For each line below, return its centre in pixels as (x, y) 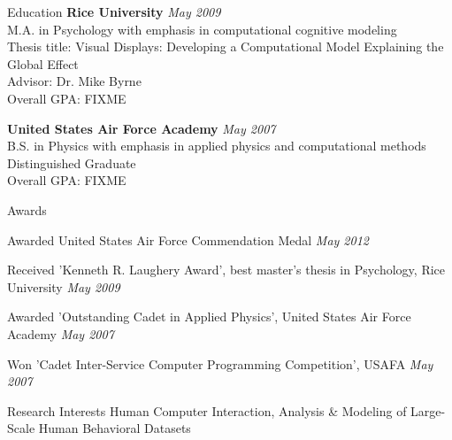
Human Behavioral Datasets (115, 428)
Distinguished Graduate (72, 162)
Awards (27, 209)
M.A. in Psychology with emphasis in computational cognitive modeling (202, 29)
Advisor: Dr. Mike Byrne (74, 81)
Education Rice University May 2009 (114, 12)
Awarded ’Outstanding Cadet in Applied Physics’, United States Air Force (209, 316)
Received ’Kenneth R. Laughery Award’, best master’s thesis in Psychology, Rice (226, 270)
